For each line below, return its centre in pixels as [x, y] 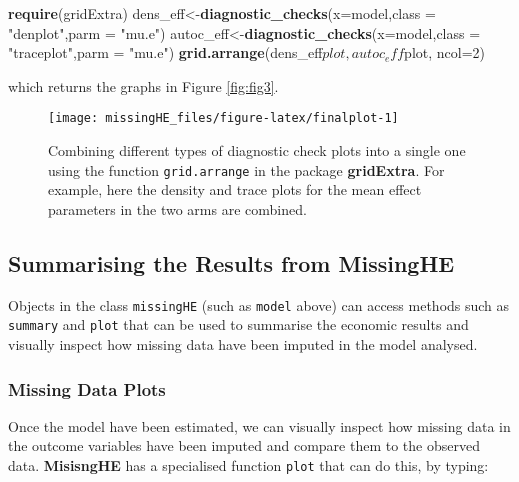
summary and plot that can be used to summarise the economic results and [238, 324]
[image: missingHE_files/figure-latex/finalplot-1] [223, 118]
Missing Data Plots [87, 388]
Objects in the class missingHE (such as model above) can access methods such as [259, 304]
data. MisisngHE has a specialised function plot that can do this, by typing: [248, 464]
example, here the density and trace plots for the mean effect [235, 189]
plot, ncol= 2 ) [445, 52]
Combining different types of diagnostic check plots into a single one [257, 150]
